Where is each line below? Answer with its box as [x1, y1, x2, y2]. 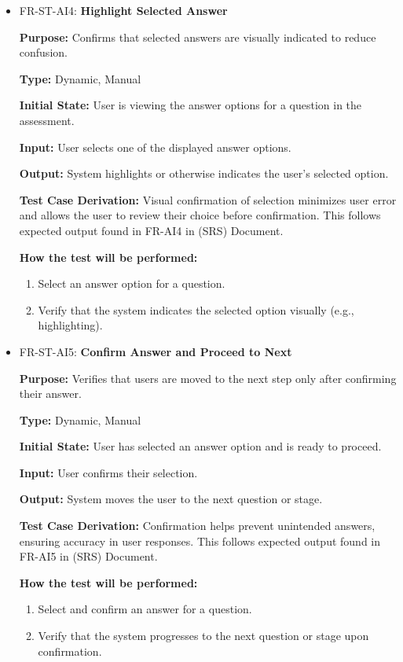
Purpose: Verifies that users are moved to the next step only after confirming [19, 370, 397, 386]
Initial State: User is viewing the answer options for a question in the [19, 97, 362, 113]
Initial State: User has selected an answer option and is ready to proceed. [19, 438, 382, 454]
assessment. [19, 112, 75, 128]
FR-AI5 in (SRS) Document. [19, 548, 158, 565]
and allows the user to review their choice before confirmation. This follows [19, 207, 381, 223]
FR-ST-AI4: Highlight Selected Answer [19, 2, 228, 18]
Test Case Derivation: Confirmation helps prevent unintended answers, [19, 517, 376, 534]
